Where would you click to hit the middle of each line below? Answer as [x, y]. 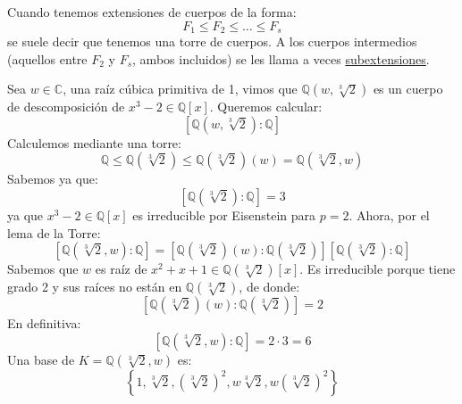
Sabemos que [43, 269]
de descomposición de [66, 107]
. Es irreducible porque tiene [378, 269]
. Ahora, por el [389, 215]
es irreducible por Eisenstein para [224, 215]
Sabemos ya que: [53, 179]
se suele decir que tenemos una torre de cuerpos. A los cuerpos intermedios [212, 41]
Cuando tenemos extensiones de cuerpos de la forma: [152, 12]
